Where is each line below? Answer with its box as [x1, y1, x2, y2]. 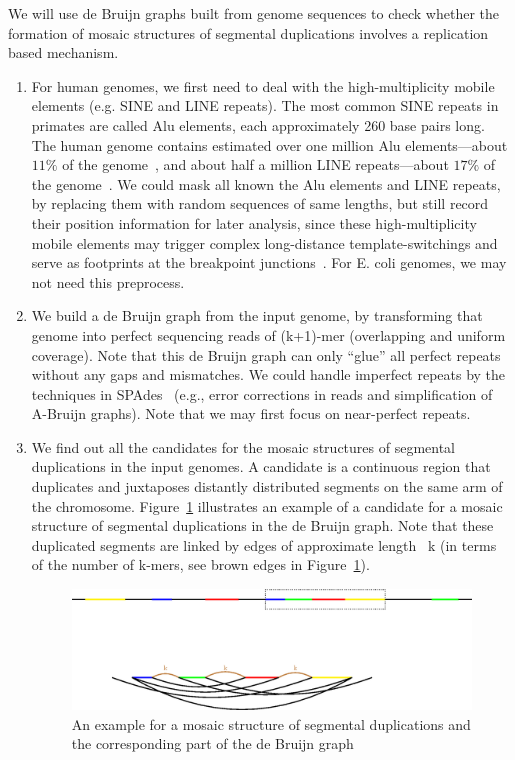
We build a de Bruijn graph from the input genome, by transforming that [31, 305, 483, 326]
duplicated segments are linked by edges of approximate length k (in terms [31, 534, 497, 555]
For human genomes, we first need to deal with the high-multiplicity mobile [31, 75, 495, 96]
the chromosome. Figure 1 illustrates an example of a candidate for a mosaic [31, 495, 503, 516]
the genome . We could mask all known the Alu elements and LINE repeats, [31, 173, 501, 194]
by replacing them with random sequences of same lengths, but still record [31, 193, 489, 214]
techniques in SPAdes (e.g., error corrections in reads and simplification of [31, 383, 493, 404]
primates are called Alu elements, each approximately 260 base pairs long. [31, 114, 485, 135]
